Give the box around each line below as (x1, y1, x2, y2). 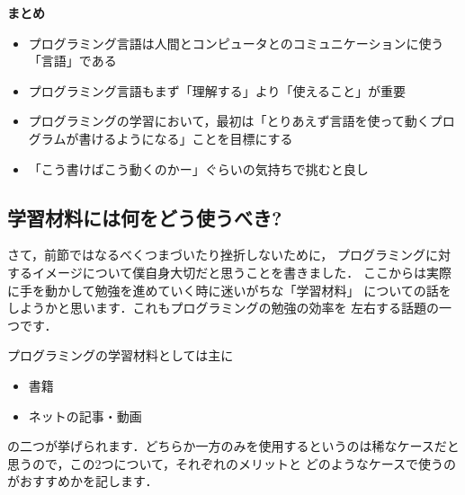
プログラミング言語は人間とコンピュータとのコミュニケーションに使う (28, 33, 444, 52)
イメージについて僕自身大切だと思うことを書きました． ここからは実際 (31, 262, 452, 281)
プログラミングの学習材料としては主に (7, 346, 234, 365)
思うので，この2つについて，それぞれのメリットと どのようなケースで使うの (7, 454, 456, 473)
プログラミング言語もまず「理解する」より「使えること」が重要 (28, 81, 407, 100)
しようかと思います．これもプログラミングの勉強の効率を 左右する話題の (7, 298, 440, 317)
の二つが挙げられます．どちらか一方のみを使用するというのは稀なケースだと (7, 437, 460, 455)
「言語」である (28, 51, 117, 70)
